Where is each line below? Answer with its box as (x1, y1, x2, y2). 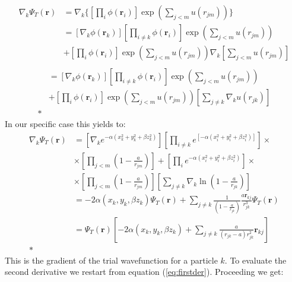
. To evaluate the (224, 254, 287, 266)
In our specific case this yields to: (5, 118, 126, 130)
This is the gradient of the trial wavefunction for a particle (5, 254, 218, 266)
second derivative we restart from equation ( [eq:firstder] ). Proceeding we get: (5, 265, 284, 278)
